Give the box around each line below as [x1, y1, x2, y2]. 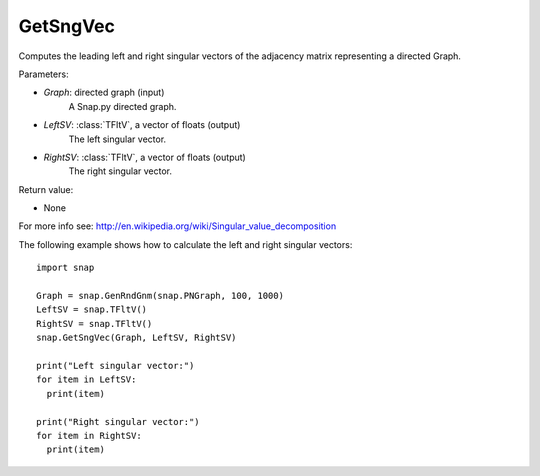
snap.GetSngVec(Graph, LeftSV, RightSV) [36, 332, 237, 344]
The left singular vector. [68, 133, 167, 145]
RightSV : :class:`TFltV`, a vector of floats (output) [43, 151, 247, 163]
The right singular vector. [68, 165, 172, 177]
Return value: [18, 183, 74, 195]
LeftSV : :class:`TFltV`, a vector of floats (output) [43, 119, 241, 131]
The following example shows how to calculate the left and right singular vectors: [18, 238, 353, 250]
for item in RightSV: [36, 430, 142, 441]
